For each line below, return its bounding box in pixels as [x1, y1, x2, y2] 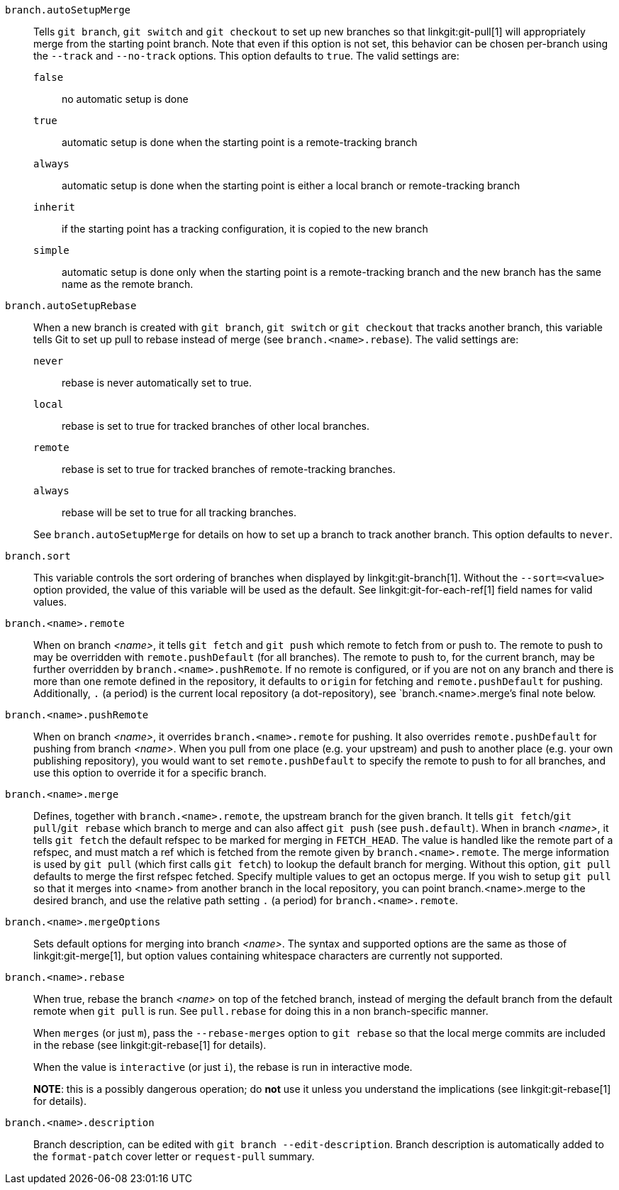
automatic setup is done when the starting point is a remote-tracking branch [62, 136, 418, 148]
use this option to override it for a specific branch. [33, 767, 267, 779]
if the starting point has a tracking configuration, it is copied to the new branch [62, 223, 428, 235]
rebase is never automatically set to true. [62, 377, 252, 389]
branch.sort [5, 550, 71, 562]
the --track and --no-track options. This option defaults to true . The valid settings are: [33, 50, 459, 62]
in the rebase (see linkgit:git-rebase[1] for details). [33, 1039, 267, 1051]
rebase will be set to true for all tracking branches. [62, 506, 296, 518]
